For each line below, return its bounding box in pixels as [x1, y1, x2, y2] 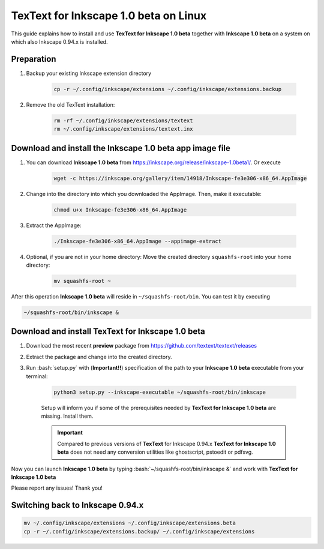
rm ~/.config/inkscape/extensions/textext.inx [53, 126, 193, 132]
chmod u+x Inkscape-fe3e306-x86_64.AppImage [53, 206, 187, 213]
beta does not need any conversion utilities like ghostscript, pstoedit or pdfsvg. [57, 448, 253, 456]
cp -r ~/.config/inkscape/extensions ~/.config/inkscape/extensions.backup [53, 86, 282, 92]
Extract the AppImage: [26, 222, 82, 229]
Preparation [11, 54, 56, 64]
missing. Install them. [41, 412, 94, 420]
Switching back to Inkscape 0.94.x [11, 500, 144, 511]
